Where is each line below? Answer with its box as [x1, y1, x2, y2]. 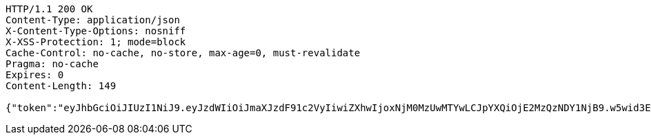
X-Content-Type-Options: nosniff [6, 25, 186, 36]
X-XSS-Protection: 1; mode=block [6, 36, 186, 47]
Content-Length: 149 [6, 80, 117, 91]
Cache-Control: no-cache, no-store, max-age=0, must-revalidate [6, 47, 361, 58]
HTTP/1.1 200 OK [6, 3, 93, 14]
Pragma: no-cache [6, 58, 99, 69]
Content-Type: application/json [6, 14, 180, 25]
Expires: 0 [6, 69, 64, 80]
